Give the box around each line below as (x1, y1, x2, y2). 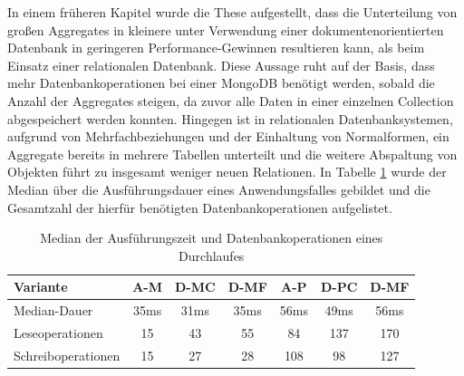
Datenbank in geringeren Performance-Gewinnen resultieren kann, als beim (7, 38, 425, 57)
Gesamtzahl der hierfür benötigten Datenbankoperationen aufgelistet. (7, 198, 392, 217)
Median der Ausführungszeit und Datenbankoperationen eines (40, 228, 383, 247)
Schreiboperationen (14, 345, 121, 364)
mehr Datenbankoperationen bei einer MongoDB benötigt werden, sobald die (7, 73, 435, 92)
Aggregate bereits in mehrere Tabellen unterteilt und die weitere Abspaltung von (7, 144, 458, 163)
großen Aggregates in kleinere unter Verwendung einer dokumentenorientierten (7, 20, 444, 39)
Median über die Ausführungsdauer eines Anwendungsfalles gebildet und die (7, 179, 430, 198)
